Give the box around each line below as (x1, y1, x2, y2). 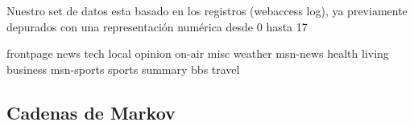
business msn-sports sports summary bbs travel (6, 60, 240, 77)
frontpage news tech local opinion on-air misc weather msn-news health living (6, 45, 389, 62)
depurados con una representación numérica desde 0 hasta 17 (6, 18, 308, 35)
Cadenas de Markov (6, 100, 176, 124)
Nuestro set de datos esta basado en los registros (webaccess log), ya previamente (6, 2, 408, 18)
